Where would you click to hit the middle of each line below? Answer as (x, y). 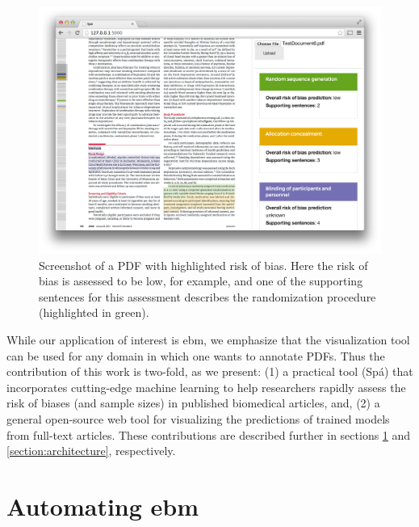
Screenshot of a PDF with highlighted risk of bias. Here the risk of (203, 265)
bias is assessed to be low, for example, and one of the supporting (201, 281)
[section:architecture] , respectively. (91, 451)
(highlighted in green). (94, 312)
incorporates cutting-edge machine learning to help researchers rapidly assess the (206, 387)
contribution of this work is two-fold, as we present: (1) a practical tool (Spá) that (210, 371)
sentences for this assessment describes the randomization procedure (207, 296)
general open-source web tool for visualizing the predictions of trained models (198, 418)
